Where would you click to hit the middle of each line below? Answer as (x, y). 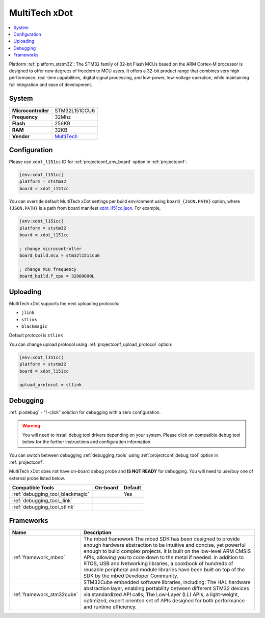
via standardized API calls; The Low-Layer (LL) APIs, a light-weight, (161, 594)
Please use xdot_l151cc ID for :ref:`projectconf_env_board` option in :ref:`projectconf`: (98, 162)
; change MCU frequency (48, 269)
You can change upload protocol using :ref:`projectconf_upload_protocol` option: (91, 344)
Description (97, 533)
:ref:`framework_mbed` (39, 558)
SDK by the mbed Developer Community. (131, 576)
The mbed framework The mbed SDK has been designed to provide (162, 539)
